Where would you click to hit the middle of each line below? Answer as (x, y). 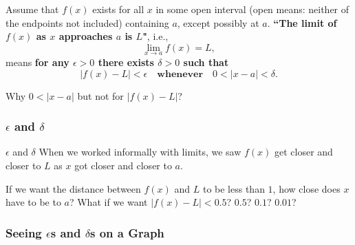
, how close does (306, 188)
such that (206, 62)
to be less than (234, 188)
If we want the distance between (73, 188)
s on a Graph (127, 232)
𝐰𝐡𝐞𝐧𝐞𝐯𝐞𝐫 (180, 74)
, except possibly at (218, 22)
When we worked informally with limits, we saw (140, 152)
